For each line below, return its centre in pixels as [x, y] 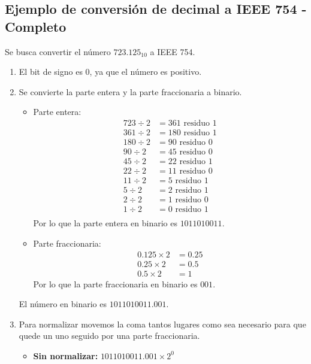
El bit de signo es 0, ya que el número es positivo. [110, 72]
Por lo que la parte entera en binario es [105, 223]
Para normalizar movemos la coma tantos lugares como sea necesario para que [162, 324]
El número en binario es [63, 304]
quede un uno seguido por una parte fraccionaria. [109, 336]
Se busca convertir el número [58, 51]
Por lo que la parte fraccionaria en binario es [115, 283]
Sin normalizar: [66, 355]
